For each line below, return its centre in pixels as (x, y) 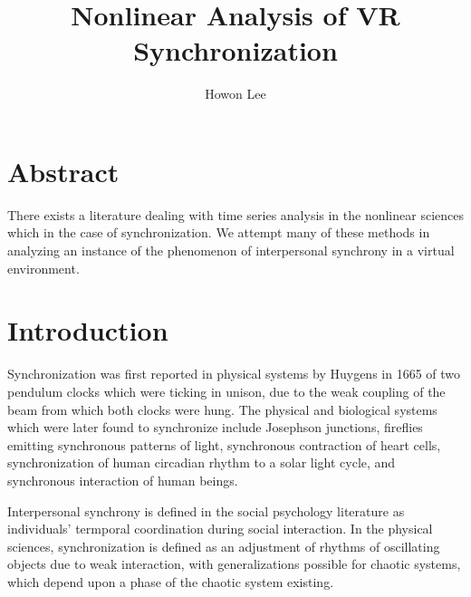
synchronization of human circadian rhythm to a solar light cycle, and (202, 462)
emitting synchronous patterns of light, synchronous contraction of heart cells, (224, 444)
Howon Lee (235, 94)
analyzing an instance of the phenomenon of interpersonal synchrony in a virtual (231, 250)
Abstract (63, 171)
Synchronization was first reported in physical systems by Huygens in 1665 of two (234, 374)
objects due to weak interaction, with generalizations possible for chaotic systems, (234, 564)
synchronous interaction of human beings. (123, 480)
